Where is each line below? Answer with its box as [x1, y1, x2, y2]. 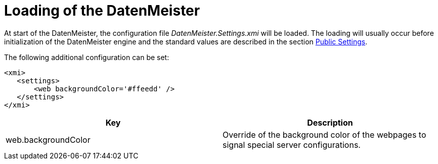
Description [307, 117, 353, 128]
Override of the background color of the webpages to [223, 129, 426, 140]
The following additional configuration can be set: [4, 52, 169, 62]
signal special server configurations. [223, 139, 361, 150]
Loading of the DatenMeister [4, 2, 200, 19]
